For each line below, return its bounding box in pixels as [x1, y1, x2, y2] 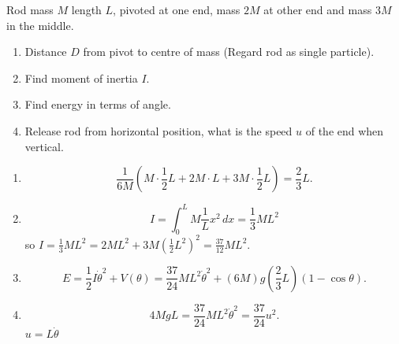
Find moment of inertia [24, 69, 138, 86]
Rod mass [6, 2, 54, 17]
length [71, 2, 102, 17]
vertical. [24, 138, 64, 154]
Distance [24, 43, 67, 60]
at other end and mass [263, 2, 372, 17]
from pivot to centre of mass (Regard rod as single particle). [83, 43, 375, 60]
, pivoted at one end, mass [113, 2, 241, 17]
